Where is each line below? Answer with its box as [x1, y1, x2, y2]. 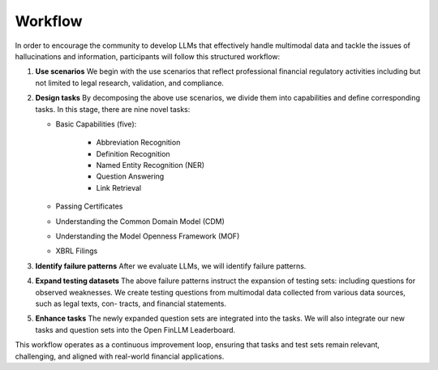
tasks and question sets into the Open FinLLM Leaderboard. [35, 325, 236, 334]
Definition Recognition [96, 148, 170, 158]
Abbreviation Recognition [96, 138, 181, 148]
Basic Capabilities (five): [55, 118, 137, 129]
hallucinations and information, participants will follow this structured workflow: [15, 51, 281, 61]
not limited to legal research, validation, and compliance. [35, 78, 225, 88]
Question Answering [96, 171, 165, 182]
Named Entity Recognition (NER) [96, 161, 205, 170]
